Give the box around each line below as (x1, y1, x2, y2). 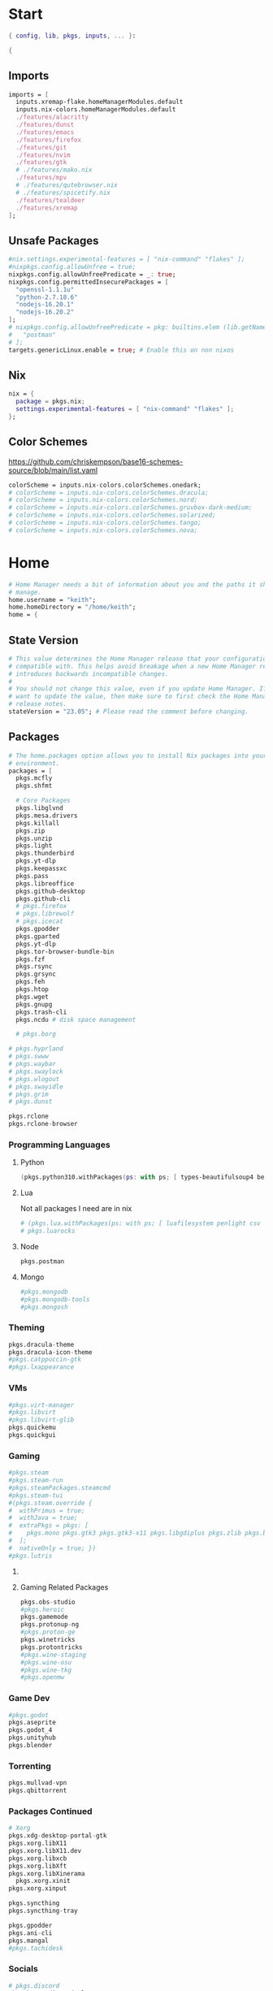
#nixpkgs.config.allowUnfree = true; (8, 263, 136, 271)
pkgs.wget (15, 993, 49, 1001)
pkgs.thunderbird (15, 850, 75, 858)
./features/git (15, 143, 67, 151)
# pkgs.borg (15, 1030, 57, 1038)
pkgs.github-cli (15, 894, 71, 902)
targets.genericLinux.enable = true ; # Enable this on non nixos (8, 346, 234, 354)
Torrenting (8, 1760, 51, 1772)
